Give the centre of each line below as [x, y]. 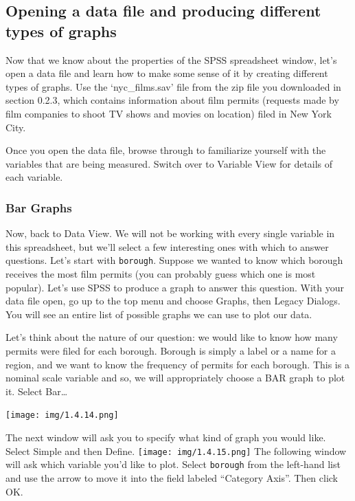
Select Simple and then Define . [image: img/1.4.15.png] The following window [176, 450]
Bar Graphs [39, 207]
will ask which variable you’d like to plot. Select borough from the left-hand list [173, 464]
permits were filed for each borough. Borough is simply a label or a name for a [171, 350]
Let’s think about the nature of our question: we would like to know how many [172, 337]
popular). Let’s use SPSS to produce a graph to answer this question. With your [175, 287]
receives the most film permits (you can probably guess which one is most [161, 274]
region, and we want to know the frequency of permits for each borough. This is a [177, 364]
